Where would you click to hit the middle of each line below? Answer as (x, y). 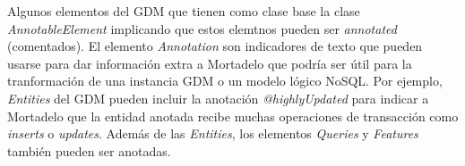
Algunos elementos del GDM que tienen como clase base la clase (184, 11)
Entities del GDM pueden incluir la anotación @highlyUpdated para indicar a (218, 98)
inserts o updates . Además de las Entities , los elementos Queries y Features (213, 133)
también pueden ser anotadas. (89, 150)
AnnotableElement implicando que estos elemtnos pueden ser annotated (202, 28)
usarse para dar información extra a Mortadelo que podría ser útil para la (210, 63)
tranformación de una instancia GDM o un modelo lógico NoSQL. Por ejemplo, (225, 81)
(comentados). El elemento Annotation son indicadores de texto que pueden (215, 46)
